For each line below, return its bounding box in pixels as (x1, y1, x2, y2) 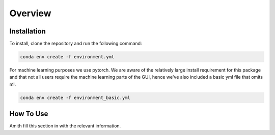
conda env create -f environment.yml (20, 54, 115, 60)
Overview (9, 8, 51, 19)
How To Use (9, 110, 48, 118)
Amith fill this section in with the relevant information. (9, 123, 121, 129)
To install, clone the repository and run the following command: (9, 41, 142, 47)
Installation (9, 27, 46, 36)
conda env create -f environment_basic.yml (20, 94, 131, 100)
